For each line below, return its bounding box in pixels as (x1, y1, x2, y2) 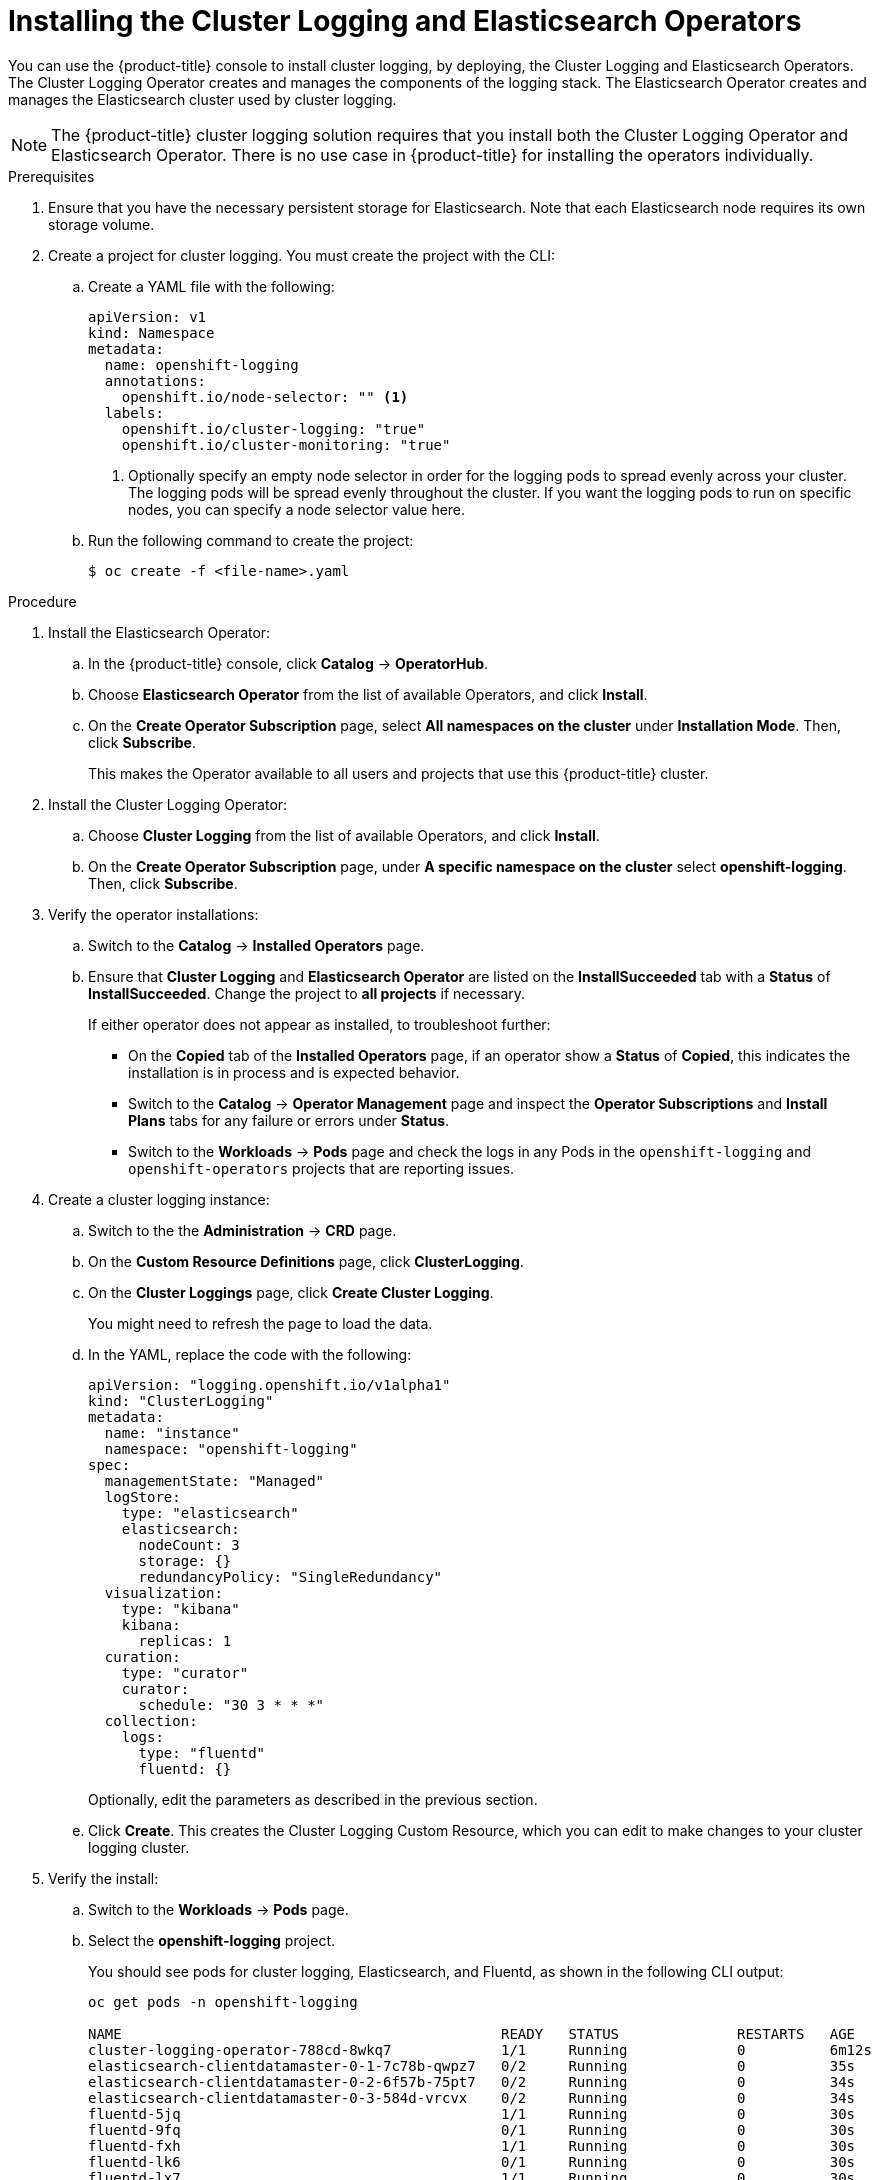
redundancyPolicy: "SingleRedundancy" (138, 1568, 443, 1585)
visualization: (104, 1584, 223, 1601)
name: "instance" (104, 1424, 240, 1441)
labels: (104, 404, 164, 421)
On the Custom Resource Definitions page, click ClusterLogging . (88, 1252, 524, 1270)
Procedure (8, 592, 77, 610)
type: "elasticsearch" (121, 1504, 299, 1521)
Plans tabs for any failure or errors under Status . (128, 1111, 450, 1129)
